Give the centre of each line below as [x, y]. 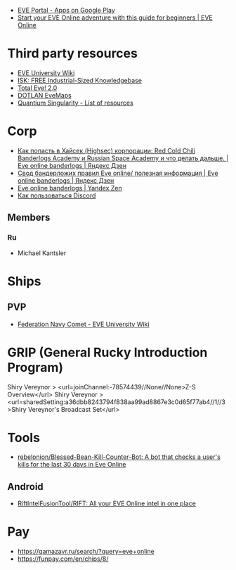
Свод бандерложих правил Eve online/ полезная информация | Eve [118, 173]
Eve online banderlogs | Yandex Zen [70, 188]
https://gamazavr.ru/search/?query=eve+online [86, 552]
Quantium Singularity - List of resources [75, 103]
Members [29, 218]
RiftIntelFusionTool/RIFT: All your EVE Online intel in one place [107, 504]
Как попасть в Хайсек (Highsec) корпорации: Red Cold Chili [106, 150]
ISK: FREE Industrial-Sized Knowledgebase [80, 80]
